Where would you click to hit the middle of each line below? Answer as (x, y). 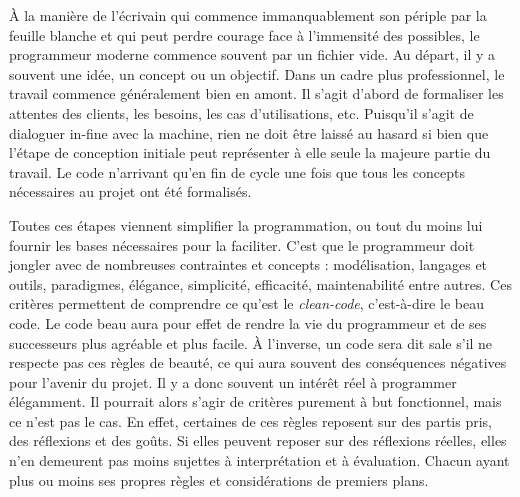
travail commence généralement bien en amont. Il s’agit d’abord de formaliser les (256, 93)
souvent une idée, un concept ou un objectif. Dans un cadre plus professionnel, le (257, 73)
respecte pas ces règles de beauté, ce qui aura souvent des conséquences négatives (258, 362)
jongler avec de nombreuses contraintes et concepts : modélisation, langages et (248, 264)
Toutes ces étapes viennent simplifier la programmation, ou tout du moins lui (246, 224)
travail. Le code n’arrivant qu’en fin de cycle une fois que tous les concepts (237, 171)
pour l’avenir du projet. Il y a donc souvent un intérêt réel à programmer (233, 381)
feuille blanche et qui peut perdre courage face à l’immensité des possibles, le (244, 34)
